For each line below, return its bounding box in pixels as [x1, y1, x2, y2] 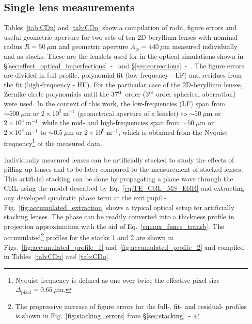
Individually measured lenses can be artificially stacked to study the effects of [4, 154, 234, 164]
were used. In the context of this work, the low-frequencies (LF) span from [4, 98, 225, 108]
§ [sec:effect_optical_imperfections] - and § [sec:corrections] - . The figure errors [4, 60, 245, 70]
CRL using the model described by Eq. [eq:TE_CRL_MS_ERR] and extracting [4, 183, 244, 193]
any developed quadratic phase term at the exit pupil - [4, 192, 167, 202]
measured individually [172, 41, 237, 51]
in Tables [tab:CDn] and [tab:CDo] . [4, 251, 110, 261]
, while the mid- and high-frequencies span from [38, 117, 180, 128]
